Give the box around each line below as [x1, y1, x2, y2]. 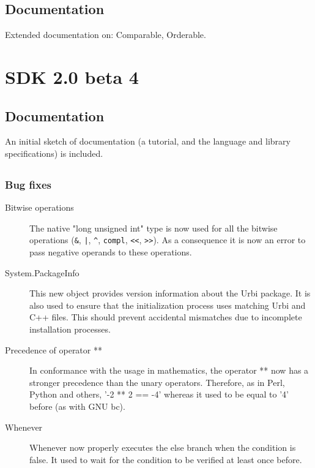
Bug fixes [5, 176, 51, 192]
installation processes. [29, 323, 111, 336]
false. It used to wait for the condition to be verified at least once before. [29, 453, 302, 466]
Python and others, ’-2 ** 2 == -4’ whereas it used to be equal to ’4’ [29, 388, 289, 401]
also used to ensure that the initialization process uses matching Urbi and [29, 298, 306, 311]
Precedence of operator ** [5, 343, 102, 356]
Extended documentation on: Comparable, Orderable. [5, 28, 206, 41]
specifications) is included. [5, 146, 103, 159]
